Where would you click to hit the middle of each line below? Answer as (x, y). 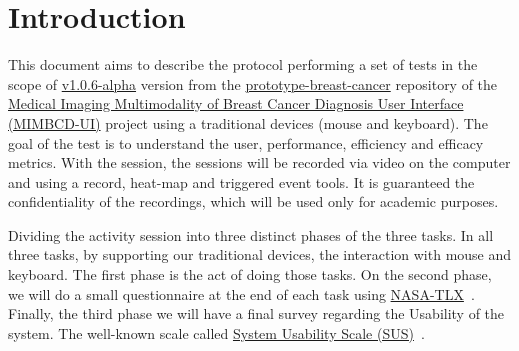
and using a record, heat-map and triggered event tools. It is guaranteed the (241, 181)
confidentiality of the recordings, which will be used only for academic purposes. (253, 201)
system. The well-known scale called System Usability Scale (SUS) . (216, 332)
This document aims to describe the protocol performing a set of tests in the (243, 64)
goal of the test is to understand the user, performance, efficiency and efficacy (246, 142)
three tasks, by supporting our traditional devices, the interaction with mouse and (260, 254)
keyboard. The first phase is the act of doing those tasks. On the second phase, (250, 274)
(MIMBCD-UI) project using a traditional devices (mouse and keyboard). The (248, 122)
